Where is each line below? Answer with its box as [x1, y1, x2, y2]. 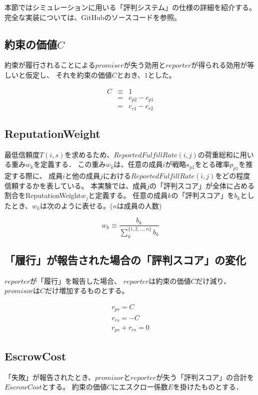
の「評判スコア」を [171, 190, 234, 201]
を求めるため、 [64, 149, 114, 159]
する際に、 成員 [11, 170, 63, 181]
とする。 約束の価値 [41, 381, 107, 392]
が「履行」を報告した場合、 [29, 275, 121, 286]
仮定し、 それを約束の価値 [25, 69, 112, 80]
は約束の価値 [148, 275, 191, 286]
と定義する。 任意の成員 [88, 190, 168, 201]
